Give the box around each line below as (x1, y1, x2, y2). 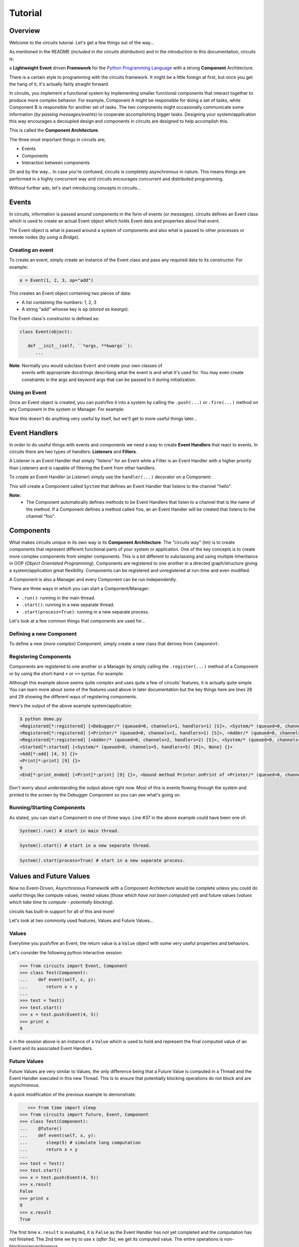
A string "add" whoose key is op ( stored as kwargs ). (21, 306, 130, 312)
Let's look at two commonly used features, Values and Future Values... (9, 917, 154, 923)
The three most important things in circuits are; (9, 136, 106, 142)
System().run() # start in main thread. (19, 828, 120, 833)
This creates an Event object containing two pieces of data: (9, 290, 132, 296)
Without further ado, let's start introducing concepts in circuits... (9, 185, 142, 191)
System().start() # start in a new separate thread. (19, 843, 151, 848)
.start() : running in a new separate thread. (21, 602, 115, 608)
